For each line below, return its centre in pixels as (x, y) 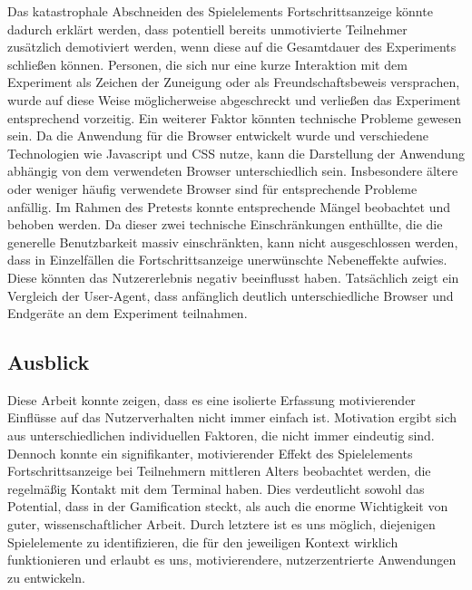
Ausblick (49, 362)
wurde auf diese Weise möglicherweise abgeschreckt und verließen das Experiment (234, 99)
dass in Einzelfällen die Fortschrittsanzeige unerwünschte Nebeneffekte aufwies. (227, 260)
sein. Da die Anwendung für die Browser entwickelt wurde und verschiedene (218, 135)
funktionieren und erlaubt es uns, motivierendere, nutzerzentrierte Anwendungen (232, 560)
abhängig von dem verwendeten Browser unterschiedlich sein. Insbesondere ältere (233, 171)
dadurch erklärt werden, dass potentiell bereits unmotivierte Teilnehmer (207, 29)
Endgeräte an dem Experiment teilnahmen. (128, 313)
